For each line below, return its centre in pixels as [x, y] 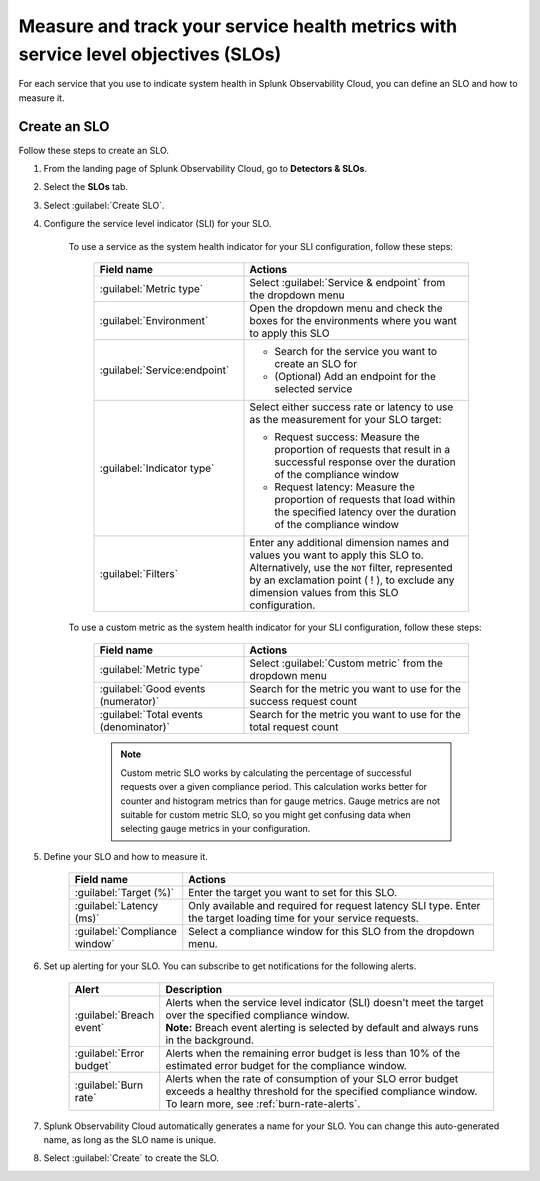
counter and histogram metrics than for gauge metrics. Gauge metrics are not [280, 801]
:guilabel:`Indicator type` [157, 468]
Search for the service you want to [356, 351]
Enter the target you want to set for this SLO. [293, 893]
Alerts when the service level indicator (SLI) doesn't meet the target [324, 1002]
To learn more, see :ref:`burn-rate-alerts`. [263, 1103]
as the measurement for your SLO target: [345, 419]
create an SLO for [316, 363]
